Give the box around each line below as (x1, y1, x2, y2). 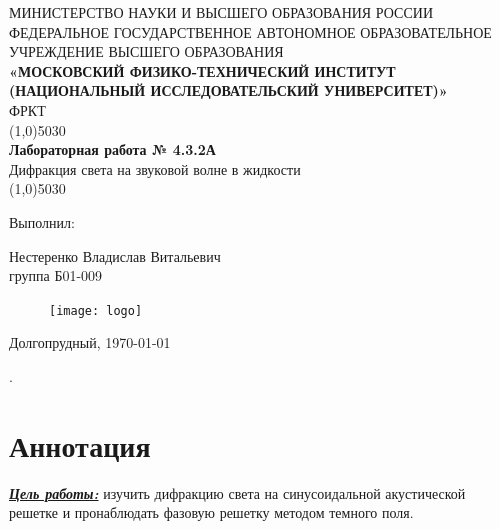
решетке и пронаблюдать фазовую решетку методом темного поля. (9, 502, 414, 523)
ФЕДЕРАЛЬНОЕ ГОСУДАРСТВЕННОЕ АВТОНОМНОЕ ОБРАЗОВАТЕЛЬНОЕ (9, 21, 492, 42)
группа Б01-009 (9, 265, 103, 286)
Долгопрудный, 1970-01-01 (9, 332, 171, 353)
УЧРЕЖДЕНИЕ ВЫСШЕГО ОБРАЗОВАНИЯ (9, 41, 284, 62)
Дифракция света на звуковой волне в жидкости (9, 158, 301, 179)
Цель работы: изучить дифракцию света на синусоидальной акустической (9, 482, 466, 503)
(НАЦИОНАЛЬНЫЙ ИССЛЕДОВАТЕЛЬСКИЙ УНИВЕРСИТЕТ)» (9, 80, 448, 101)
